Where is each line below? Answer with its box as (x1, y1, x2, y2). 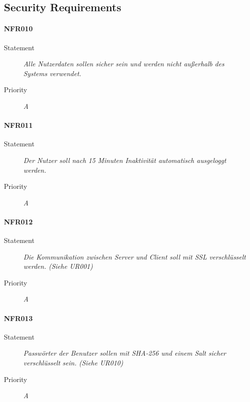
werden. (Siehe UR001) (23, 261, 93, 271)
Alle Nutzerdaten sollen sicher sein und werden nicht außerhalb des (23, 59, 225, 69)
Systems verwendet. (23, 68, 81, 78)
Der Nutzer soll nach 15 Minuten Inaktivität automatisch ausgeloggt (23, 155, 227, 165)
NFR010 (4, 23, 33, 34)
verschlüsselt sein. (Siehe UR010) (23, 358, 123, 368)
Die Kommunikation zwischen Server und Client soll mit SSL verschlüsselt (23, 251, 246, 261)
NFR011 (4, 120, 33, 130)
